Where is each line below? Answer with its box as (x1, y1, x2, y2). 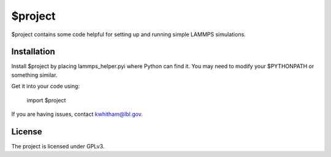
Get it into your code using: (11, 83, 80, 90)
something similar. (11, 71, 58, 78)
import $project (26, 96, 66, 104)
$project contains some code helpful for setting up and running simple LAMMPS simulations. (11, 31, 246, 38)
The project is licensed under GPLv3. (11, 142, 105, 150)
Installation (11, 47, 55, 57)
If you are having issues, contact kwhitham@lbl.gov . (11, 110, 143, 118)
